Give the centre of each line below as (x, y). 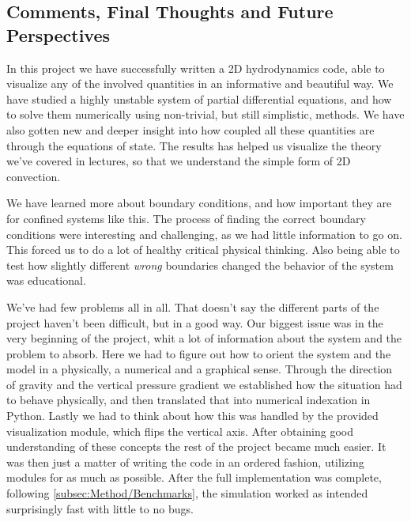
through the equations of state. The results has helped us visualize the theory (194, 145)
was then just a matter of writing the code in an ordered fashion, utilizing (185, 461)
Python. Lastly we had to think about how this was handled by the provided (192, 416)
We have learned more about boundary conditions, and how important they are (199, 203)
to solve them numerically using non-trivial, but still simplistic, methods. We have (205, 114)
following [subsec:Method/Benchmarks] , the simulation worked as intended (187, 493)
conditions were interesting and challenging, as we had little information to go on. (204, 234)
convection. (34, 176)
